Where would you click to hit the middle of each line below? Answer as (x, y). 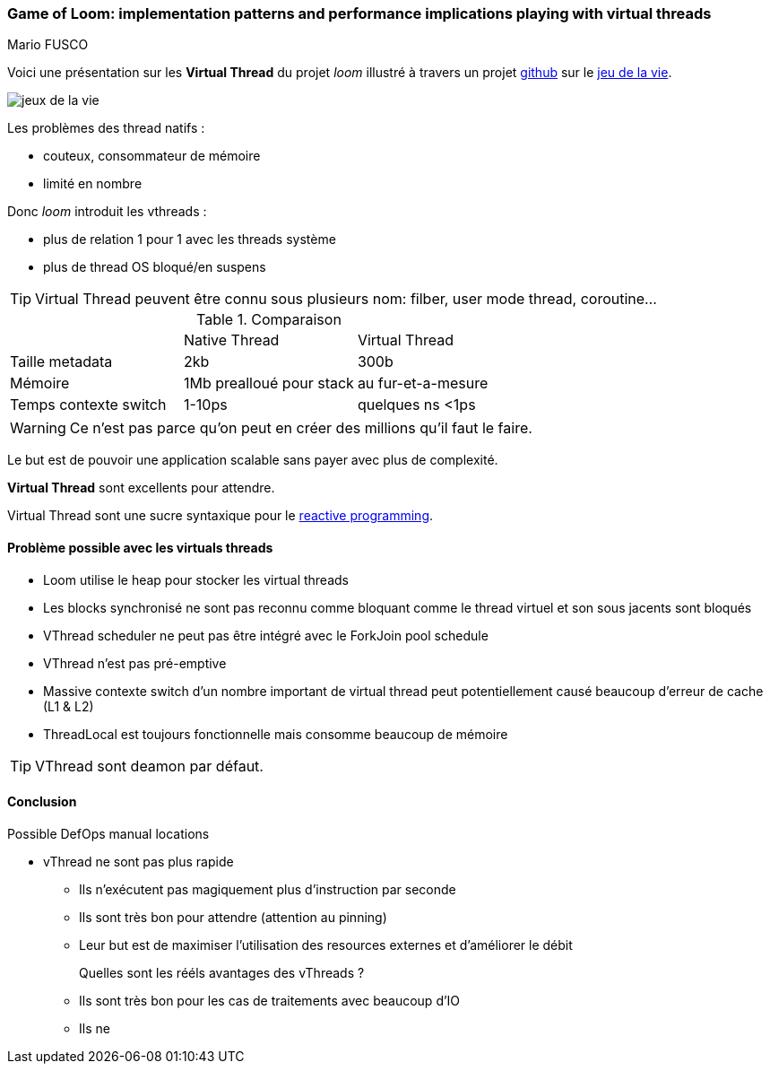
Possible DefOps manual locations (108, 833)
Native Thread (231, 340)
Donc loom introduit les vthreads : (107, 212)
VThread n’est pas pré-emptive (135, 663)
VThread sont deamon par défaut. (149, 766)
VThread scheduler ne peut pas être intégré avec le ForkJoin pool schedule (266, 635)
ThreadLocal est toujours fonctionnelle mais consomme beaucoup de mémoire (276, 734)
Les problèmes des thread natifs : (106, 128)
